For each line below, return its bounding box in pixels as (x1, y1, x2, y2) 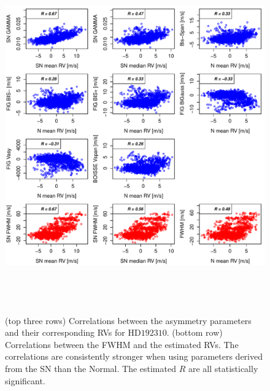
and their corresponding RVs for (5, 326, 125, 339)
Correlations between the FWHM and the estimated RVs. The (5, 338, 239, 350)
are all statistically (188, 362, 258, 374)
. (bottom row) (166, 326, 223, 339)
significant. (5, 374, 45, 387)
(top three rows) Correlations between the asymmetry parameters (5, 314, 252, 327)
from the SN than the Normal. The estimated (5, 362, 176, 374)
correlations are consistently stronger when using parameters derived (5, 350, 263, 363)
